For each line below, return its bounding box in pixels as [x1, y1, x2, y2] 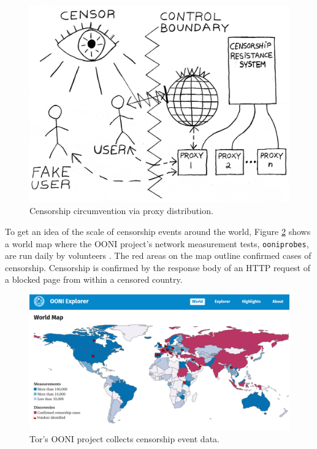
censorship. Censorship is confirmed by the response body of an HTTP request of [5, 261, 311, 274]
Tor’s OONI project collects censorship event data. [29, 432, 220, 445]
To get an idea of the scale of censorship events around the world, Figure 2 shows [5, 224, 311, 237]
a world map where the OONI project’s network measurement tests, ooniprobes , [5, 237, 309, 250]
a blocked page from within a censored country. [5, 273, 183, 286]
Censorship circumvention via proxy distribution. [29, 204, 213, 217]
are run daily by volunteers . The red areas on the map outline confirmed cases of [5, 249, 311, 262]
